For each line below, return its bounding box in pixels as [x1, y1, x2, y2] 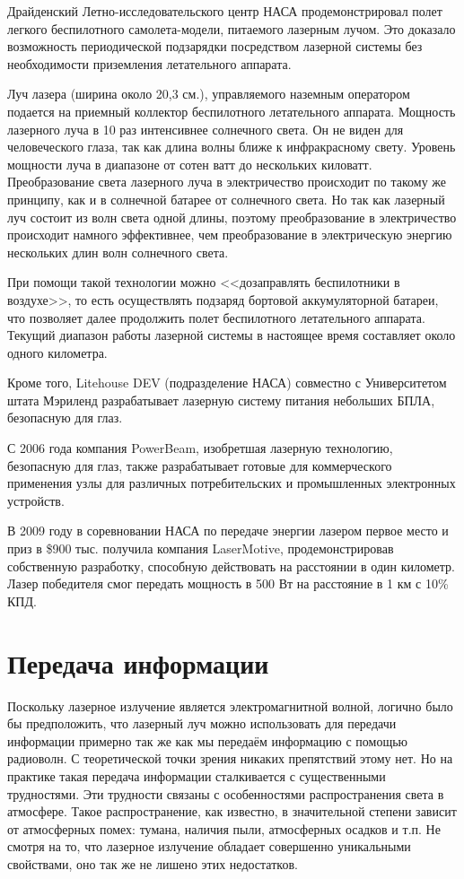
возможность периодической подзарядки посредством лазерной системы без [7, 37, 423, 56]
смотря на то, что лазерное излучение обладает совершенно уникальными [7, 837, 411, 856]
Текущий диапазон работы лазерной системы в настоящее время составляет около [7, 326, 456, 344]
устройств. [7, 491, 65, 509]
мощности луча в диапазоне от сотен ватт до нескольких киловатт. [7, 154, 372, 173]
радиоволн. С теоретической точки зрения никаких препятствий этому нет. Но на [7, 749, 453, 768]
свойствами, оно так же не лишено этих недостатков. [7, 854, 298, 873]
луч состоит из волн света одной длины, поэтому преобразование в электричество [7, 207, 457, 226]
